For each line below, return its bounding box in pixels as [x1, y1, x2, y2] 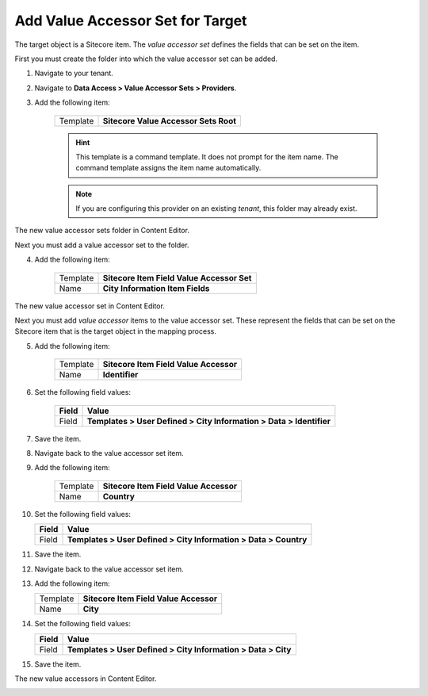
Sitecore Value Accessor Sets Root [102, 115, 237, 126]
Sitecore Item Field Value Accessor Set [102, 272, 252, 283]
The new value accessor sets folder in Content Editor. [14, 226, 190, 235]
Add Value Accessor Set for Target [14, 12, 247, 29]
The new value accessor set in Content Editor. [14, 301, 166, 311]
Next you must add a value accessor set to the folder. [14, 240, 189, 250]
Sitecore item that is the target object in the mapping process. [14, 327, 217, 336]
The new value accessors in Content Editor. [14, 674, 157, 683]
